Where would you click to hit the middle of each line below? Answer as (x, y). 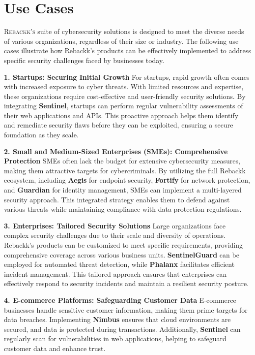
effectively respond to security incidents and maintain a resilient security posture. (127, 283)
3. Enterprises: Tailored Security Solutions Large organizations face (115, 225)
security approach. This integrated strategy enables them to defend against (117, 199)
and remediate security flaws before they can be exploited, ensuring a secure (119, 125)
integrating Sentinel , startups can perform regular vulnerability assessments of (124, 106)
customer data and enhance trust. (55, 348)
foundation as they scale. (41, 135)
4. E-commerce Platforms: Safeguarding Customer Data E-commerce (120, 300)
